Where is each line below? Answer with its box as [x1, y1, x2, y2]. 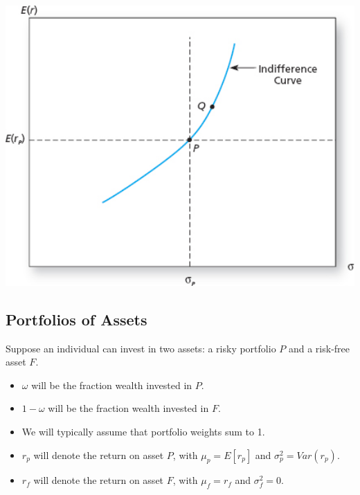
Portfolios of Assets [6, 308, 147, 330]
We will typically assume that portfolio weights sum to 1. [21, 424, 265, 439]
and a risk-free [288, 341, 350, 355]
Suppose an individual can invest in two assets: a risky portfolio [6, 341, 276, 355]
